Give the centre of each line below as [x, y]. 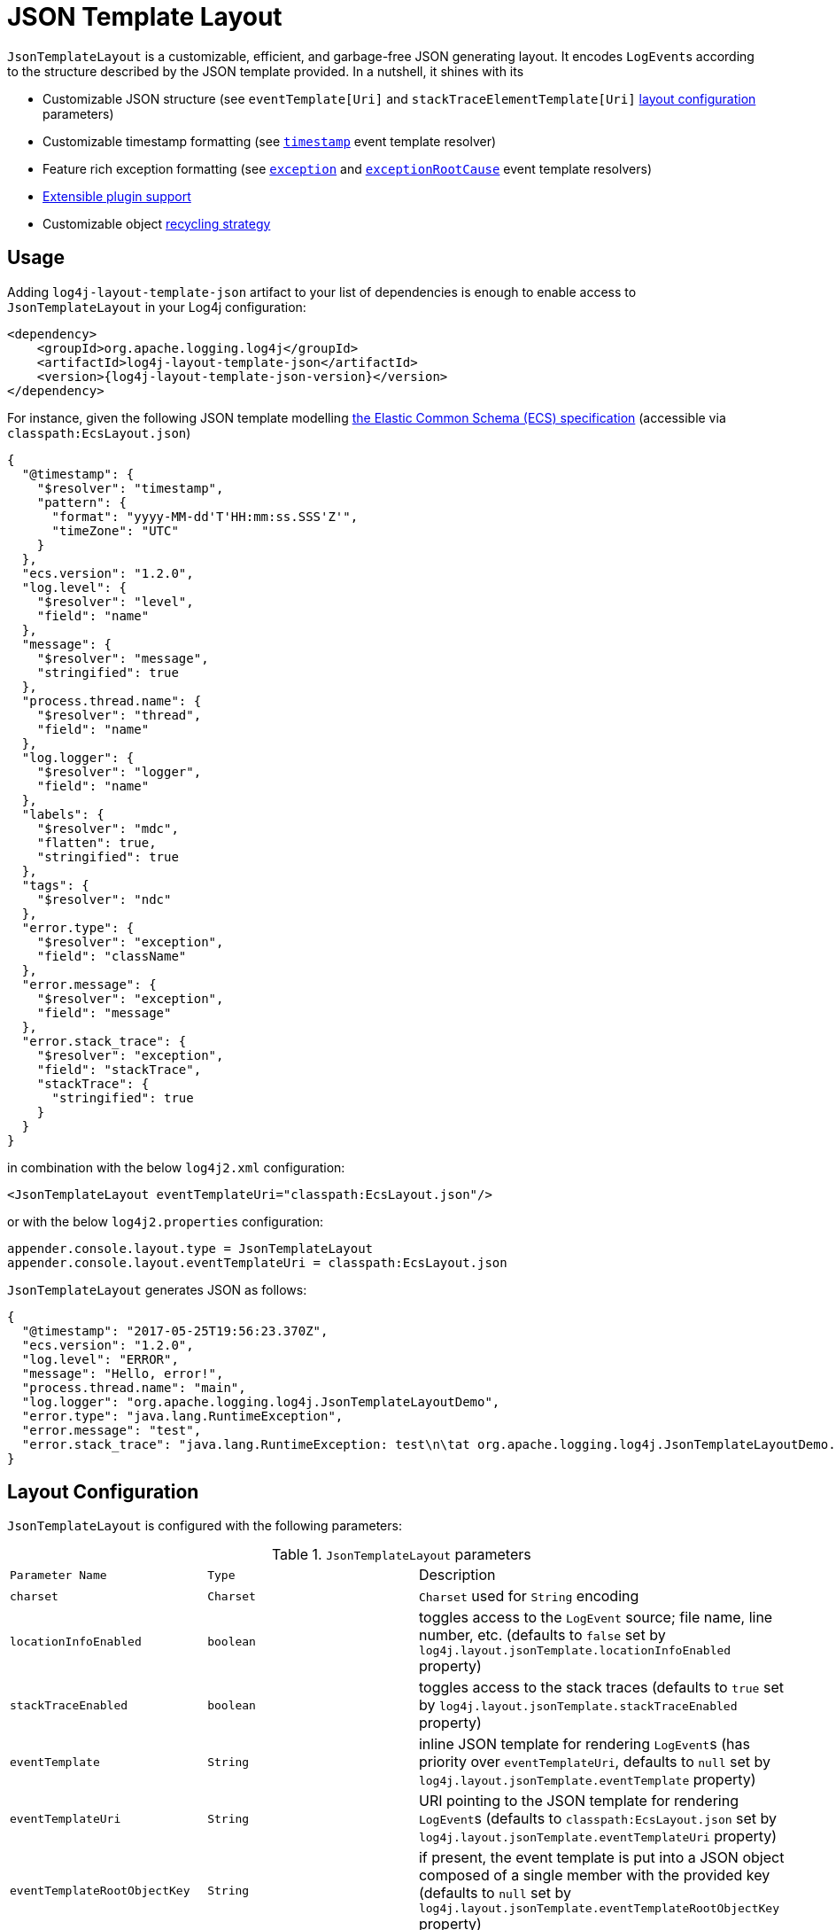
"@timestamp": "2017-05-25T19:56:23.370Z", [175, 1331]
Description [457, 1575]
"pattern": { [81, 502]
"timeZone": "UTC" [115, 530]
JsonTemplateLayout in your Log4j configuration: [157, 307]
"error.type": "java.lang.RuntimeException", [182, 1416]
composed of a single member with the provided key [594, 1876]
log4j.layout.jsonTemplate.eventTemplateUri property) [598, 1837]
